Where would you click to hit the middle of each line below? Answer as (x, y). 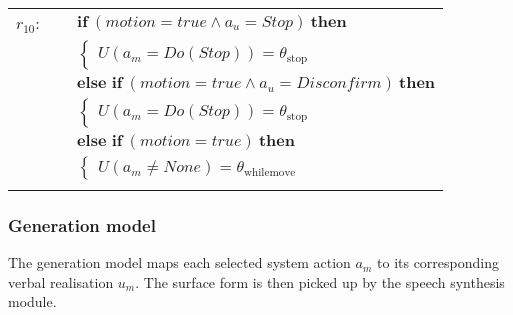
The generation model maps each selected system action (179, 262)
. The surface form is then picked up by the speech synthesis (320, 281)
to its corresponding (438, 262)
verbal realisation (61, 281)
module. (32, 301)
